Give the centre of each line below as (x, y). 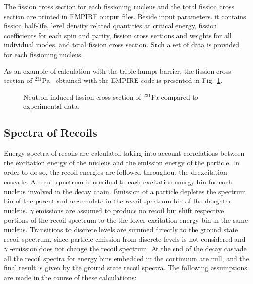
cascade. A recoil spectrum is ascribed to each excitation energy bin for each (118, 181)
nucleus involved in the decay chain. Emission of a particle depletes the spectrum (125, 191)
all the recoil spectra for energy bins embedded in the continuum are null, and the (126, 258)
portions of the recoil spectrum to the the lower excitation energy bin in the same (126, 220)
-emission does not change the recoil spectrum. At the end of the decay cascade (128, 249)
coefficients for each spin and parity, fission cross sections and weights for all (118, 35)
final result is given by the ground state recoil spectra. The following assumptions (126, 268)
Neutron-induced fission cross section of (82, 96)
